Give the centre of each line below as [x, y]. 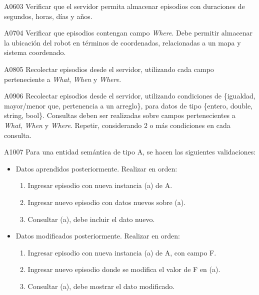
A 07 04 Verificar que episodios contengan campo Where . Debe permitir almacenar [128, 33]
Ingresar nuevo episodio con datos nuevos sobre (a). [107, 202]
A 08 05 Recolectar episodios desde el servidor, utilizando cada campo [109, 69]
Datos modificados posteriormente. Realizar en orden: [98, 236]
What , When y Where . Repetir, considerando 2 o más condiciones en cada [117, 125]
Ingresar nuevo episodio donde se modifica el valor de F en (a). [124, 269]
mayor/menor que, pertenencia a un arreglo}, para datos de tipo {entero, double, [128, 105]
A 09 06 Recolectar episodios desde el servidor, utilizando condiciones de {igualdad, [130, 96]
